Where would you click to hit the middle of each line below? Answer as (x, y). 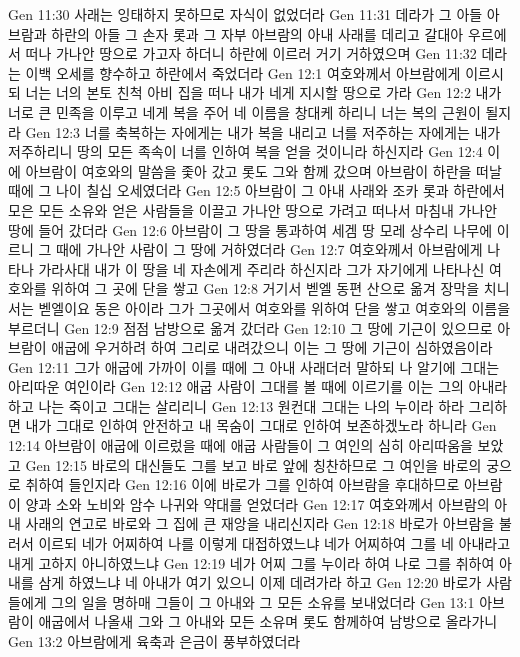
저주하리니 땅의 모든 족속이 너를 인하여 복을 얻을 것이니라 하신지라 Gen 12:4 (245, 151)
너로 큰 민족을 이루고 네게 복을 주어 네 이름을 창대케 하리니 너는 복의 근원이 (244, 111)
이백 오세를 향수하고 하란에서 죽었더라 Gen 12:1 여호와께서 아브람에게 (243, 72)
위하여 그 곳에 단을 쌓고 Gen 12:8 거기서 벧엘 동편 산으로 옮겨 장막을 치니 (280, 288)
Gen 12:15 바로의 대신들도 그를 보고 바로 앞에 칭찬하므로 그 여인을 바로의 (253, 464)
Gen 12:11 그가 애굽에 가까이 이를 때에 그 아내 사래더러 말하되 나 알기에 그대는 (254, 366)
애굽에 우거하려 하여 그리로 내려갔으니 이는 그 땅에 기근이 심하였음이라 (272, 347)
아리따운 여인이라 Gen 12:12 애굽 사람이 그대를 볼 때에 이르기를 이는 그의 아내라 (258, 386)
